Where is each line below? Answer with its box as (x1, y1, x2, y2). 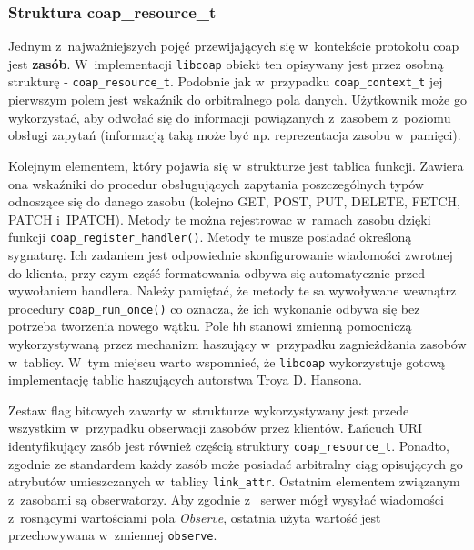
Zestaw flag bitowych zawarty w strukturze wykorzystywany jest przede (8, 400, 409, 419)
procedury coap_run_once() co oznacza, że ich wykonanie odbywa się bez (8, 298, 420, 317)
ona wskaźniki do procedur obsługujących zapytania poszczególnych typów (8, 174, 424, 193)
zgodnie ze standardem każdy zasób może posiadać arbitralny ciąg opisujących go (8, 454, 463, 473)
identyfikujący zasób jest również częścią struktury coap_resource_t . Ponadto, (8, 436, 449, 455)
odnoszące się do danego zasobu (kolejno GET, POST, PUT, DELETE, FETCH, (8, 192, 460, 211)
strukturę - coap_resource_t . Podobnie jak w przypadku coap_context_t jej (8, 72, 443, 91)
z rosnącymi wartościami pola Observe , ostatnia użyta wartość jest (8, 507, 381, 526)
